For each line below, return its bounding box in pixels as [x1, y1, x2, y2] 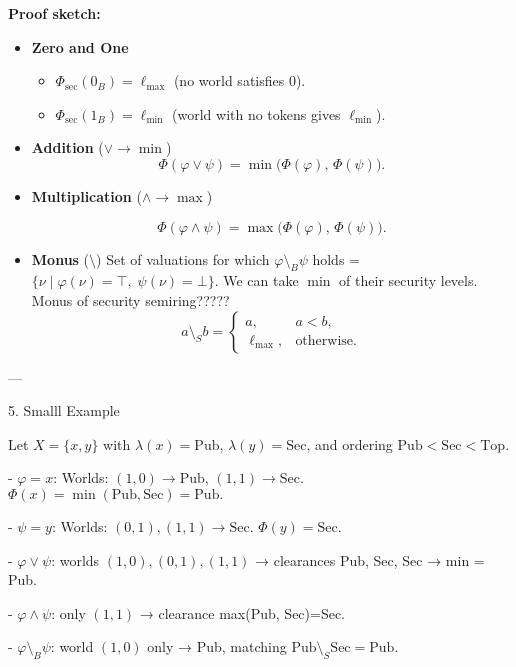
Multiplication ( [31, 185, 142, 206]
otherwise [295, 333, 354, 348]
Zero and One [31, 36, 129, 57]
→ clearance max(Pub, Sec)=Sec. [139, 602, 346, 623]
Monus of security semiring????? [31, 289, 230, 310]
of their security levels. [339, 270, 478, 291]
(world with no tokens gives [172, 103, 341, 124]
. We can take [214, 270, 299, 291]
